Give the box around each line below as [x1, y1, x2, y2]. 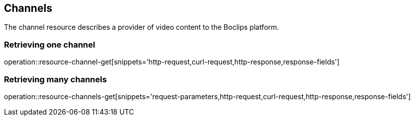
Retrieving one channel [4, 39, 96, 50]
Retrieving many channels [4, 74, 107, 84]
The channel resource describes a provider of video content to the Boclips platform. [4, 23, 279, 32]
